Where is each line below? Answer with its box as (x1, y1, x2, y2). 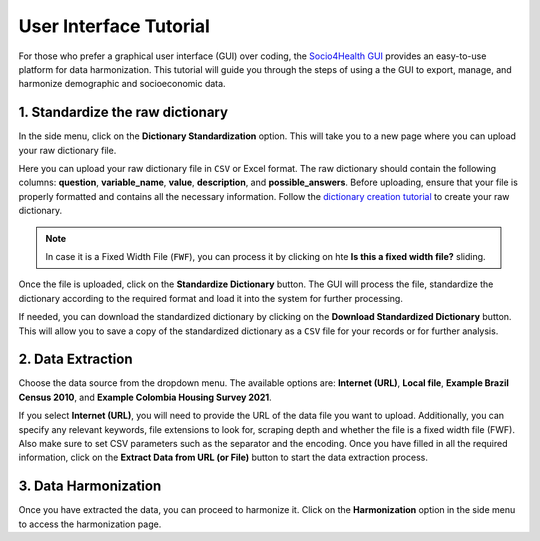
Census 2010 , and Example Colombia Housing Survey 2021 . (18, 391, 272, 403)
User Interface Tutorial (18, 15, 210, 37)
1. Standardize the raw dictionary (18, 104, 229, 121)
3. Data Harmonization (18, 478, 162, 495)
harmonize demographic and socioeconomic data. (18, 78, 226, 90)
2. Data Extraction (18, 351, 133, 368)
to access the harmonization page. (18, 518, 162, 530)
